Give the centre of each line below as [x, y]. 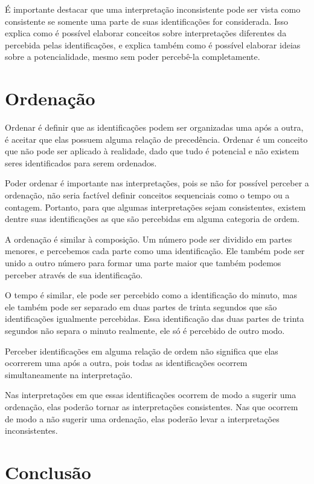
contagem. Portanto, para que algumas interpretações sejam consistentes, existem [155, 207]
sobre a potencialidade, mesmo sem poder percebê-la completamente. [133, 57]
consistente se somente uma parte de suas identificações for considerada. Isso [147, 21]
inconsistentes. [31, 430]
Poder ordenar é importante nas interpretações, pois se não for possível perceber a [157, 183]
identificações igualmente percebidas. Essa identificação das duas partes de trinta [155, 319]
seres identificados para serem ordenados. [81, 162]
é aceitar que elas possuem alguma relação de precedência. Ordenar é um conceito [156, 139]
